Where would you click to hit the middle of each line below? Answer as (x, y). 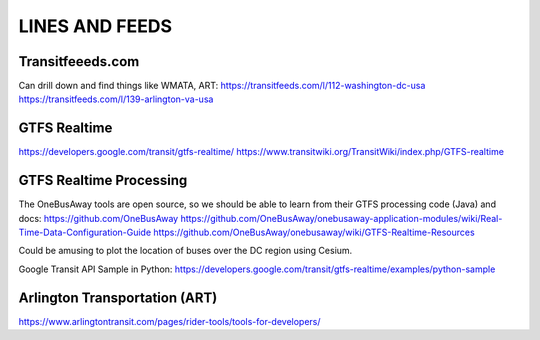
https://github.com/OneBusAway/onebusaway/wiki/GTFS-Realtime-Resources (314, 232)
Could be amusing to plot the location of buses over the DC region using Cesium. (185, 251)
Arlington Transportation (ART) (118, 297)
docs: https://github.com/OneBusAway (98, 218)
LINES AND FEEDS (95, 26)
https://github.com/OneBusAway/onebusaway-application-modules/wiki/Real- (341, 218)
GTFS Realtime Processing (103, 180)
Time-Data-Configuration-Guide (85, 232)
